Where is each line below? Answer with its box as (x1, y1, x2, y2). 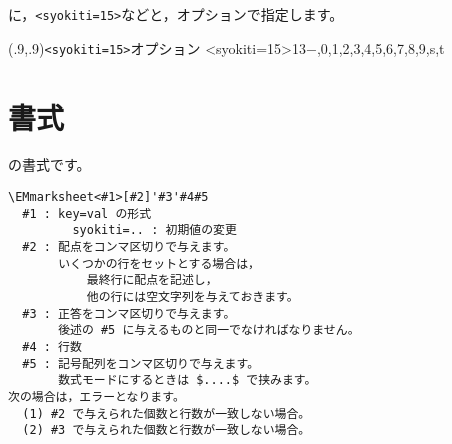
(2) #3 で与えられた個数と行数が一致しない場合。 (22, 423, 311, 438)
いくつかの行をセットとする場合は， (58, 256, 260, 271)
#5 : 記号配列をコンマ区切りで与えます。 (22, 356, 260, 371)
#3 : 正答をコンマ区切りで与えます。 (22, 306, 236, 321)
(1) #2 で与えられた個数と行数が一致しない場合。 (22, 406, 311, 421)
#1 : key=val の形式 (22, 206, 152, 221)
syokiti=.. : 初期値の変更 (72, 223, 237, 238)
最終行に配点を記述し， (86, 273, 218, 288)
